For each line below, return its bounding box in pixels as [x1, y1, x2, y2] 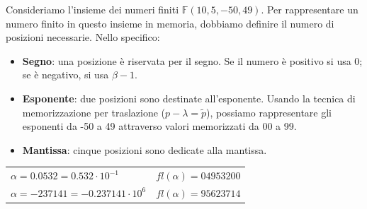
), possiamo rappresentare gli [206, 104, 332, 119]
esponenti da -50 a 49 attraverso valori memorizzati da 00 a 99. [22, 119, 297, 133]
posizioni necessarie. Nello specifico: [6, 30, 160, 44]
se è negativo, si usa [22, 67, 109, 82]
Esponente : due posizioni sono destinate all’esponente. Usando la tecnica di [22, 90, 356, 105]
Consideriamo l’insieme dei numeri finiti [6, 2, 179, 16]
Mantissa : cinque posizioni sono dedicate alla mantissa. [22, 142, 267, 157]
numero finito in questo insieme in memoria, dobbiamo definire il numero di [6, 16, 334, 30]
